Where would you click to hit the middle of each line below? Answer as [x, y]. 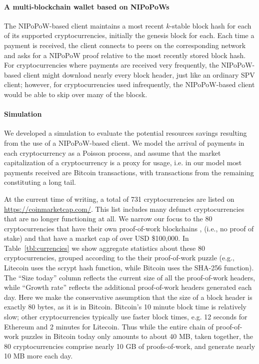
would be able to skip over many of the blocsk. [76, 94]
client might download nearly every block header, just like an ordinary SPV [139, 74]
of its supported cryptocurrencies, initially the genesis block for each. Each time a [129, 35]
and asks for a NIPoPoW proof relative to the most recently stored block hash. [125, 55]
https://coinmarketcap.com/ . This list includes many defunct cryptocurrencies [124, 209]
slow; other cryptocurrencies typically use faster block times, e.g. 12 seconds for [126, 317]
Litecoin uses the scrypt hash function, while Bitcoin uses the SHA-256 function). [129, 268]
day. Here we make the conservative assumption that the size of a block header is [128, 297]
